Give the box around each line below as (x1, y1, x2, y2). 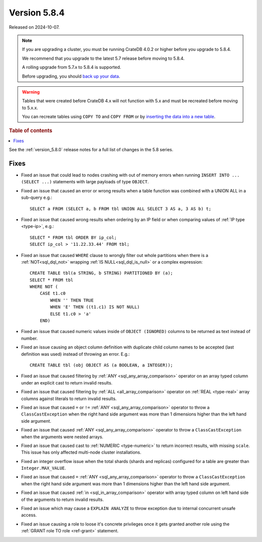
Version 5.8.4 (9, 7, 65, 18)
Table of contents (9, 128, 53, 134)
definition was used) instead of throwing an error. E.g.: (21, 351, 130, 357)
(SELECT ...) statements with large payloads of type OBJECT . (21, 179, 149, 185)
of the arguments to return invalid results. (21, 496, 104, 502)
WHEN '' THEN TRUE (50, 297, 94, 303)
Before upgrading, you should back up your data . (22, 73, 120, 79)
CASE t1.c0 (39, 291, 66, 296)
